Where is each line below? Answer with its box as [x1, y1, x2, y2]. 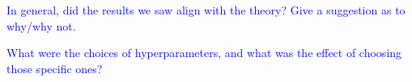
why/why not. [6, 17, 76, 34]
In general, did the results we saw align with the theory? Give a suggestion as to [6, 2, 406, 18]
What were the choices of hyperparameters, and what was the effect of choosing [6, 44, 402, 61]
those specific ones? [6, 59, 103, 76]
